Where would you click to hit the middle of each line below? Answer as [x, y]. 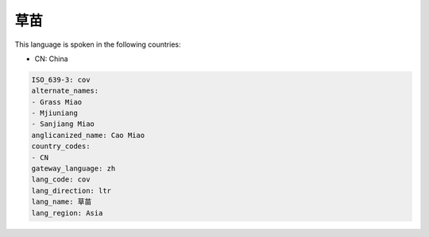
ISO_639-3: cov [61, 80]
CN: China [51, 59]
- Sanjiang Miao [63, 124]
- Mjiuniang [55, 113]
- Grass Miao [57, 102]
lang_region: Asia [67, 213]
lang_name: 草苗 [62, 202]
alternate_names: [65, 91]
